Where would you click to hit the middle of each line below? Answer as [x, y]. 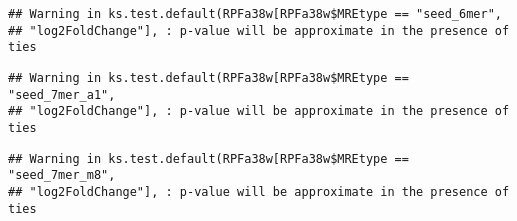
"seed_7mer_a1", [62, 94]
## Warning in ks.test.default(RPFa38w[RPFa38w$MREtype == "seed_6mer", [255, 14]
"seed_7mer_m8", [62, 175]
